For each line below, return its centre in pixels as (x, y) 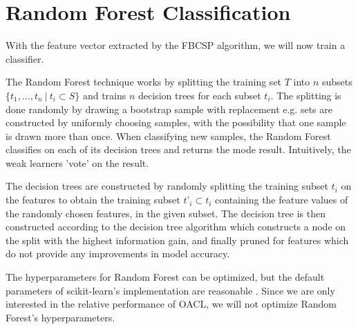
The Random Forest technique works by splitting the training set (144, 82)
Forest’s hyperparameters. (60, 317)
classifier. (25, 58)
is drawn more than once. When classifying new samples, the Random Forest (168, 136)
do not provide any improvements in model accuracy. (118, 253)
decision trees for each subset (200, 95)
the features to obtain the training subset (93, 200)
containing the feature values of (282, 200)
